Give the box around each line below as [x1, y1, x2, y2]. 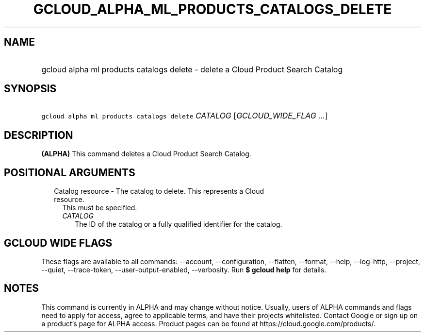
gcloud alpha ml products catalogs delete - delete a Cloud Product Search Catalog [41, 64, 343, 74]
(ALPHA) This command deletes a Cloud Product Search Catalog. [41, 150, 251, 158]
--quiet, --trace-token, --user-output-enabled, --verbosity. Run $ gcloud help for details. [41, 265, 327, 274]
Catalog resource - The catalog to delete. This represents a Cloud [54, 187, 264, 196]
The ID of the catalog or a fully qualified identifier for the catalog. [75, 220, 282, 229]
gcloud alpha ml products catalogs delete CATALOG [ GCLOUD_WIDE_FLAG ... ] [41, 111, 328, 121]
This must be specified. [62, 203, 137, 212]
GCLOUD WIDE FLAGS [4, 236, 113, 249]
